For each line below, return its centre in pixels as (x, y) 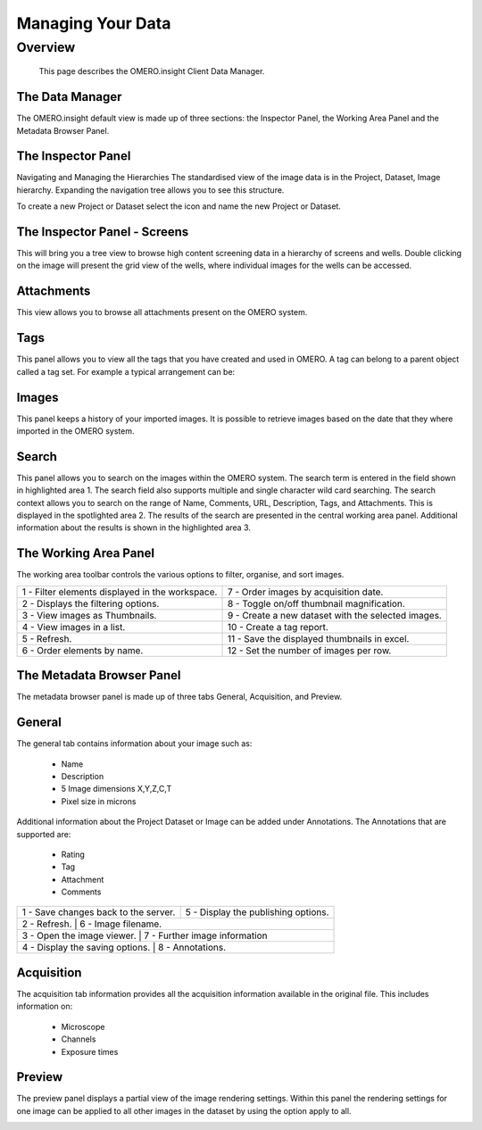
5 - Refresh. (47, 638)
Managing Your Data (94, 23)
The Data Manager (69, 97)
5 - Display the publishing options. (257, 912)
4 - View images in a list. (74, 627)
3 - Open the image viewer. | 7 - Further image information (145, 935)
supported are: (44, 834)
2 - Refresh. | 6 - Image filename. (92, 924)
